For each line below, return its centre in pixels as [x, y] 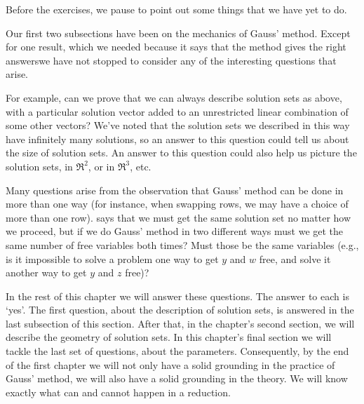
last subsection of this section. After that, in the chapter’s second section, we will [180, 323]
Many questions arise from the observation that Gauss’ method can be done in [175, 190]
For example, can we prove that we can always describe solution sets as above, [174, 97]
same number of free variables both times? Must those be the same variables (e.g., [182, 244]
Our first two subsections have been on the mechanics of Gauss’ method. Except [178, 33]
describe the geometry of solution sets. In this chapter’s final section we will [169, 337]
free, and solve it [295, 258]
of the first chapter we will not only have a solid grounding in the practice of [170, 364]
